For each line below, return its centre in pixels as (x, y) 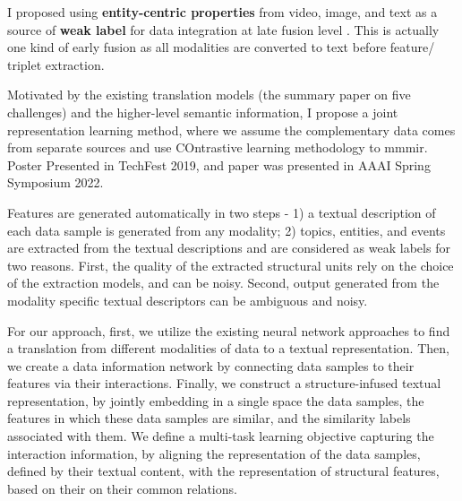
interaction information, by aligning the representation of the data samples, (214, 453)
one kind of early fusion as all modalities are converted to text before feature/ (221, 47)
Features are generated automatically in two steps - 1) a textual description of (222, 212)
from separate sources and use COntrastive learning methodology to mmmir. (218, 147)
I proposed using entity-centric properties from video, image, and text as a (222, 12)
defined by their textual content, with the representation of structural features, (223, 471)
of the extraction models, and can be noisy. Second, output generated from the (223, 283)
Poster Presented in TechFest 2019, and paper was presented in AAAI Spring (219, 164)
